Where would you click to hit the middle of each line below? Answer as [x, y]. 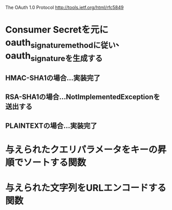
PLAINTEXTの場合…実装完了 [51, 126]
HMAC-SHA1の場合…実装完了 [53, 78]
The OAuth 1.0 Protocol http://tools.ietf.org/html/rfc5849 [64, 7]
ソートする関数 [55, 163]
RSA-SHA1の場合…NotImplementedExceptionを [83, 97]
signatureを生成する [67, 58]
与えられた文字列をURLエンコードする [86, 188]
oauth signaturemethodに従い [61, 44]
